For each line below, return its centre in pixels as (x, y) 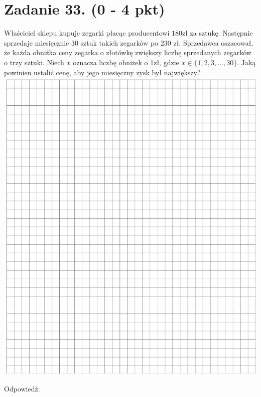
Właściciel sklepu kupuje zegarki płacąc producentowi (87, 33)
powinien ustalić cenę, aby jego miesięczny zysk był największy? (102, 72)
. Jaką (246, 62)
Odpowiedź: (22, 388)
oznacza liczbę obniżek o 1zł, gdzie (126, 62)
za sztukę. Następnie (221, 33)
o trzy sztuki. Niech (34, 62)
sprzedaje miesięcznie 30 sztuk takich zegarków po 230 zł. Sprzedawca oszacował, (129, 42)
